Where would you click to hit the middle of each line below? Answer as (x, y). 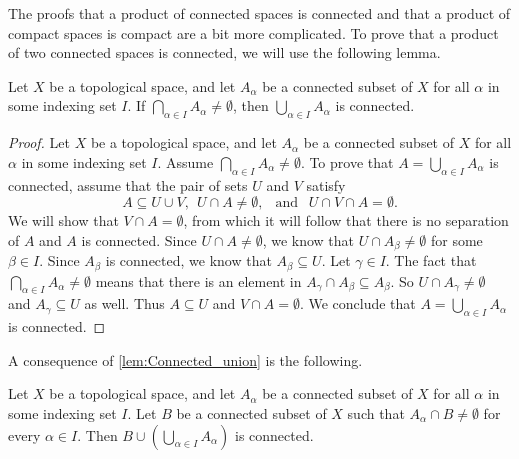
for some (456, 239)
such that (376, 413)
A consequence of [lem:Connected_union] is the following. (185, 359)
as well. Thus (124, 303)
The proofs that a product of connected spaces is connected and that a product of (259, 13)
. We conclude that (357, 303)
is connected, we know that (188, 260)
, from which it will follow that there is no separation (346, 220)
